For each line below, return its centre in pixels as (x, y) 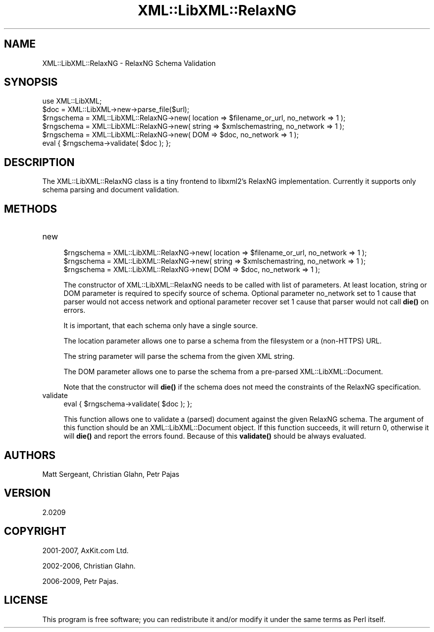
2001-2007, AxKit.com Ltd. (85, 550)
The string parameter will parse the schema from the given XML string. (179, 356)
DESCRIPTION (39, 162)
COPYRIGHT (35, 531)
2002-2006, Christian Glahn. (89, 566)
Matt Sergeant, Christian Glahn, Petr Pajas (111, 474)
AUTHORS (30, 455)
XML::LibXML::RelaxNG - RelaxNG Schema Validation (129, 63)
